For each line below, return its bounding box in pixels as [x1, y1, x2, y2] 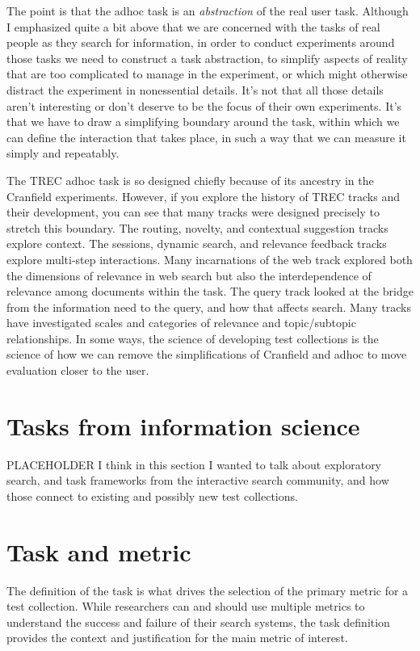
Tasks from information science [6, 409, 360, 442]
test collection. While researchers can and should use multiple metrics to [6, 598, 365, 615]
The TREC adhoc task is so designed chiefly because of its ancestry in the [6, 171, 374, 188]
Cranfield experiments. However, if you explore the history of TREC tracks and [6, 187, 400, 204]
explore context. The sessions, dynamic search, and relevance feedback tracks [6, 235, 387, 252]
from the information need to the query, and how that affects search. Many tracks [6, 298, 411, 315]
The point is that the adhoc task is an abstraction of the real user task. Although [6, 2, 409, 19]
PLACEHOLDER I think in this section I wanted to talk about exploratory [6, 456, 382, 472]
